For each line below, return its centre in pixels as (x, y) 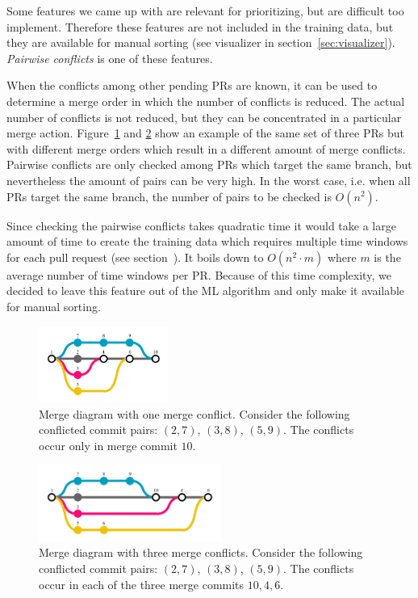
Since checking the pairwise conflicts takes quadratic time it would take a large (201, 225)
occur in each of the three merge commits (142, 584)
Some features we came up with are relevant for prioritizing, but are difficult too (205, 11)
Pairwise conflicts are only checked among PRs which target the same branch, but (209, 164)
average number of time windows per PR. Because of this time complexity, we (199, 274)
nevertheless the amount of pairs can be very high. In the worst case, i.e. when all (209, 180)
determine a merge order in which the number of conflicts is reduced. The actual (206, 101)
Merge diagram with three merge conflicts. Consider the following (201, 552)
